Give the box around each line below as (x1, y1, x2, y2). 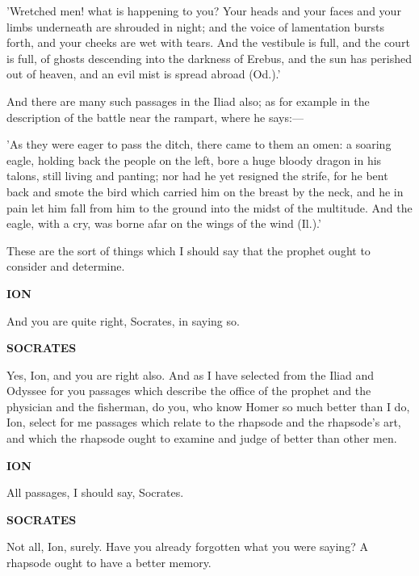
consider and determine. (6, 258, 125, 275)
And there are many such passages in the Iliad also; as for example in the (6, 92, 370, 109)
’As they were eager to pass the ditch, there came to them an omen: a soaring (6, 136, 392, 153)
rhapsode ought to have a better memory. (6, 554, 212, 571)
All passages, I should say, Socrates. (6, 484, 184, 501)
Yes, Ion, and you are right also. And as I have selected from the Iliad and (6, 366, 375, 383)
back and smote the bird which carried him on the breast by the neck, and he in (6, 183, 404, 200)
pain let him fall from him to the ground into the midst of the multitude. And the (6, 199, 413, 216)
